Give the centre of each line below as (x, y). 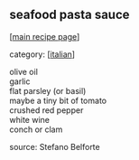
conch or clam (36, 129)
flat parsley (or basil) (48, 90)
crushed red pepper (46, 110)
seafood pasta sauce (69, 15)
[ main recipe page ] (45, 36)
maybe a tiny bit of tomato (58, 100)
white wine (29, 119)
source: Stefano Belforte (55, 146)
